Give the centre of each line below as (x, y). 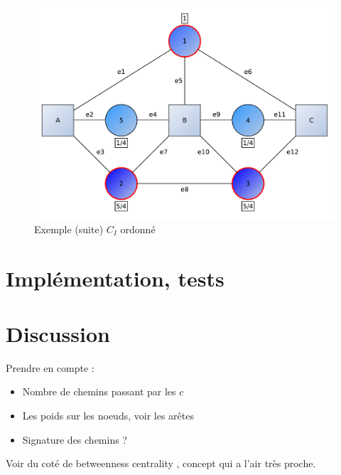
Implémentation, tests (115, 278)
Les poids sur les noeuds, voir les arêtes (108, 416)
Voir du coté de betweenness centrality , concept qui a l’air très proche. (161, 463)
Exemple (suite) (69, 229)
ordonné (138, 229)
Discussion (58, 333)
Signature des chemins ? (75, 439)
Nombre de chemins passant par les (99, 391)
